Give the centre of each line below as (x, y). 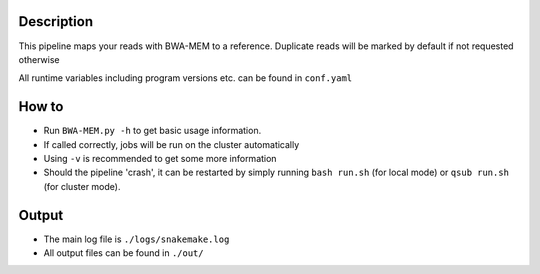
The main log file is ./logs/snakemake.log (136, 239)
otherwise (39, 59)
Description (56, 21)
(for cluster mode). (82, 186)
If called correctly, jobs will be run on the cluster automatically (171, 144)
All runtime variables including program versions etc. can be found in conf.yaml (185, 78)
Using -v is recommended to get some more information (160, 158)
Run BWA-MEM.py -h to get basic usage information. (152, 131)
